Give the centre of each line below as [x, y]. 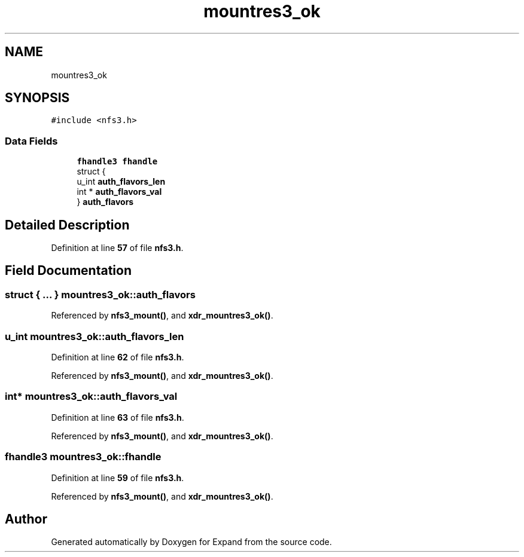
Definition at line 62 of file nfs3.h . [118, 357]
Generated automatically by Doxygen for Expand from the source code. [191, 542]
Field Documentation [68, 271]
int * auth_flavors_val [119, 192]
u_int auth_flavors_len [121, 182]
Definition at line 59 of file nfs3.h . [118, 478]
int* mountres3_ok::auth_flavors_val [91, 397]
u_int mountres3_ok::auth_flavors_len [95, 336]
